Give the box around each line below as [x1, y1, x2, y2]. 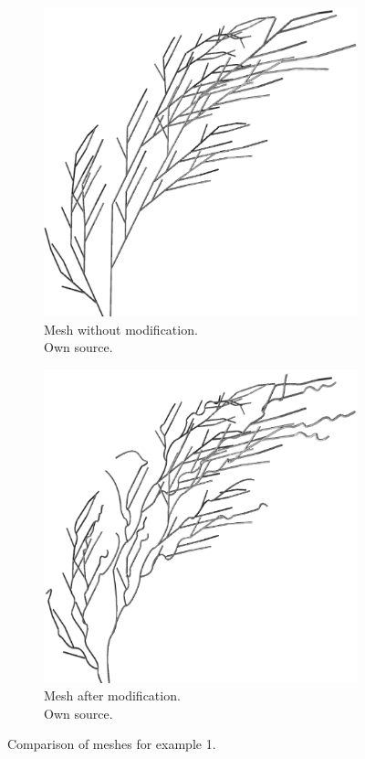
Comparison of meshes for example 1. [7, 734, 216, 754]
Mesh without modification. [44, 319, 198, 338]
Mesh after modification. [44, 686, 181, 705]
